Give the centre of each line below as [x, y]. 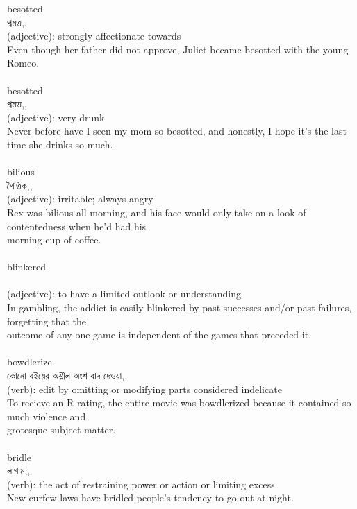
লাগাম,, [19, 471]
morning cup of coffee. [54, 240]
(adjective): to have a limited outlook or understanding [124, 294]
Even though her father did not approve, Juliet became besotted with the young [178, 49]
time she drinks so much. [60, 144]
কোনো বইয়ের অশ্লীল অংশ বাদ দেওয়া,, [67, 376]
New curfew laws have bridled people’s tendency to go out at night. [150, 498]
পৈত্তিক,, [20, 185]
